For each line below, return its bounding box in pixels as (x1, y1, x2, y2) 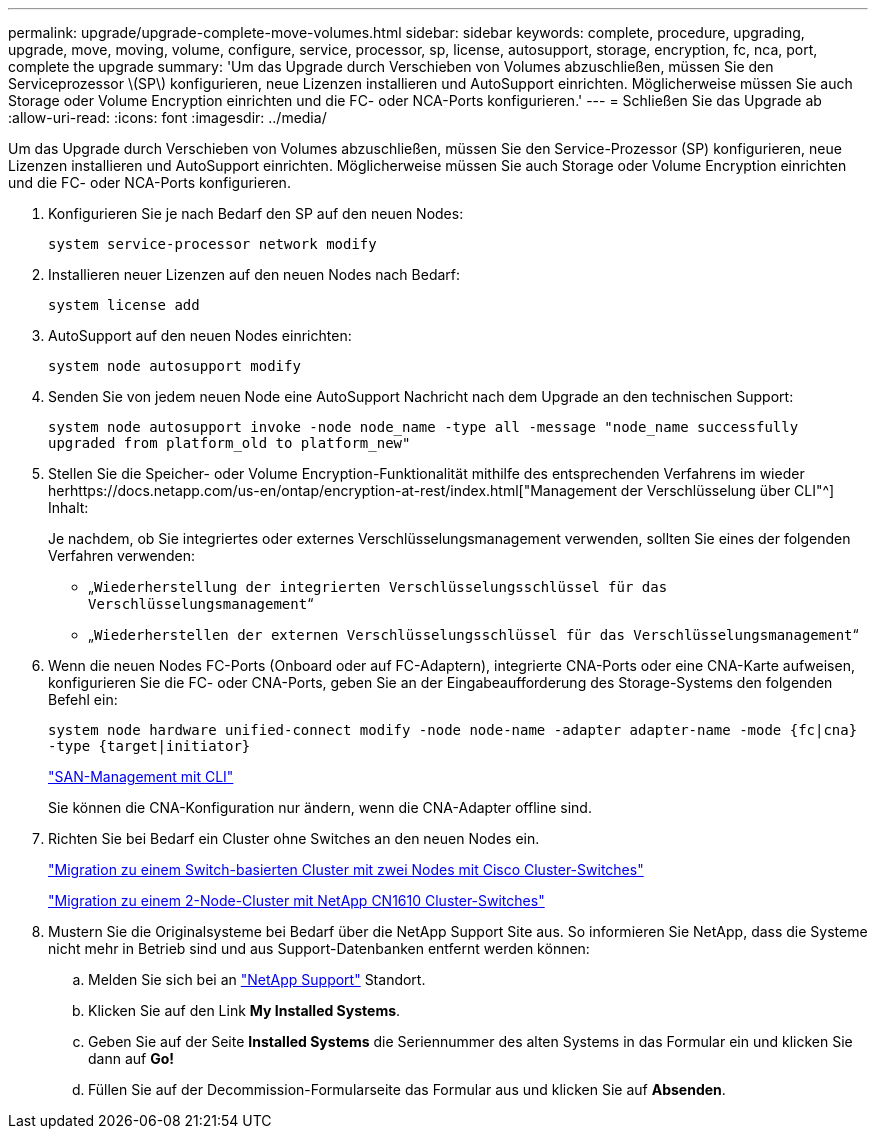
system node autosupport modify (48, 358, 301, 374)
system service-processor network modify (48, 236, 377, 252)
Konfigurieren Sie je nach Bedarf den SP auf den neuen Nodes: (48, 205, 464, 222)
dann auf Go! (88, 1050, 175, 1067)
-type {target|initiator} (48, 738, 251, 754)
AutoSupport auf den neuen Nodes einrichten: (48, 327, 352, 344)
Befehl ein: (48, 691, 118, 708)
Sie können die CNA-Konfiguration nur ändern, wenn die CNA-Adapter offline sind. (48, 799, 592, 816)
